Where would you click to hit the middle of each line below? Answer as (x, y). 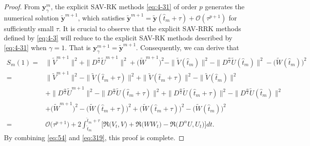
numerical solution (31, 17)
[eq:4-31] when (25, 47)
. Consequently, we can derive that (188, 47)
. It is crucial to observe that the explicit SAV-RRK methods (150, 28)
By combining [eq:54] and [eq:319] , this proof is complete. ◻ (94, 137)
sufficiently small (29, 28)
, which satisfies (101, 17)
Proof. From (22, 6)
